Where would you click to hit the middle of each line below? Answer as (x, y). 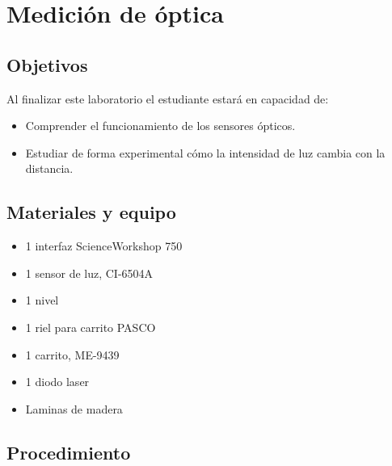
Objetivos (47, 64)
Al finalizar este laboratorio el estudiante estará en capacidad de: (168, 98)
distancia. (49, 168)
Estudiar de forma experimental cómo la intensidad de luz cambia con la (205, 152)
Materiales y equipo (91, 212)
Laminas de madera (74, 408)
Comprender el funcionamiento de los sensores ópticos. (160, 126)
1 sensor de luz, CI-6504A (89, 273)
